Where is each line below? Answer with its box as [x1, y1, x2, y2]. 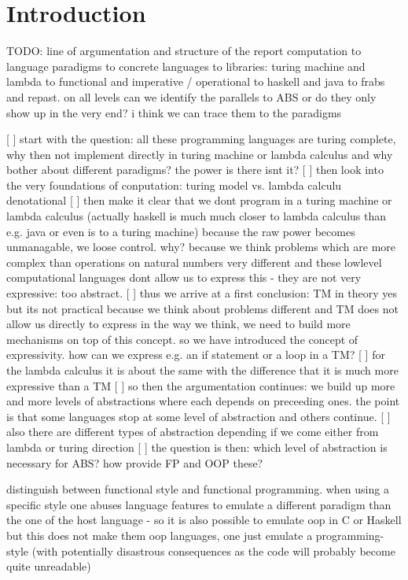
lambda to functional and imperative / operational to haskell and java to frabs [6, 73, 385, 90]
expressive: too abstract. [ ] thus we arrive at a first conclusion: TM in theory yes [6, 285, 397, 301]
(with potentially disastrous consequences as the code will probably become [31, 542, 395, 559]
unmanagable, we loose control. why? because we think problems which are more [6, 238, 396, 255]
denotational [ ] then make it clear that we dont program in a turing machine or [6, 192, 392, 209]
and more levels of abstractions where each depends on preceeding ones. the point [6, 393, 400, 409]
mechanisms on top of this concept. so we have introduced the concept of [6, 331, 358, 347]
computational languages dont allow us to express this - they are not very [6, 269, 362, 286]
